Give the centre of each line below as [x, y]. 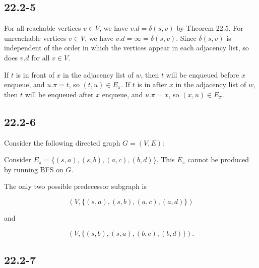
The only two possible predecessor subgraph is [75, 186]
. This [166, 159]
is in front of [35, 74]
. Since [186, 38]
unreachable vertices [35, 38]
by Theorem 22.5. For [210, 28]
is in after [152, 84]
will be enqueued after [59, 94]
